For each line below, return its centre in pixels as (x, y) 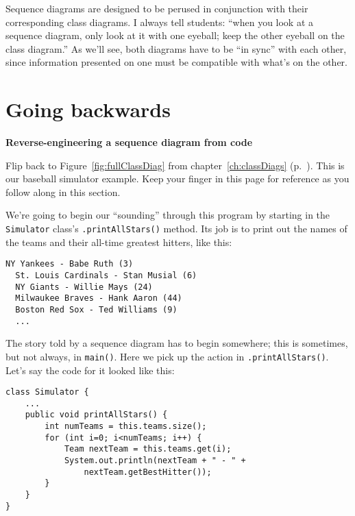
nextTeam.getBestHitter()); (148, 472)
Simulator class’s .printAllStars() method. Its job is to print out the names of (176, 229)
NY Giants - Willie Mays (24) (84, 287)
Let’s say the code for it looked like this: (90, 370)
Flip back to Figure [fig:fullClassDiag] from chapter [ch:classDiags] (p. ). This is (175, 165)
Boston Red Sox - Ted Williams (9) (96, 309)
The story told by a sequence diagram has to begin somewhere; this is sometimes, (177, 343)
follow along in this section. (63, 192)
